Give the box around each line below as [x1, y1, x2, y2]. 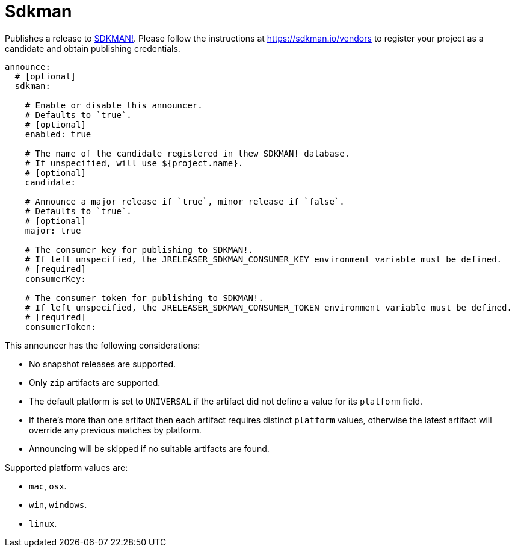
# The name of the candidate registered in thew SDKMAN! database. [25, 148, 350, 158]
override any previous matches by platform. [29, 424, 202, 435]
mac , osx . [29, 480, 67, 491]
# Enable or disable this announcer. [25, 100, 203, 110]
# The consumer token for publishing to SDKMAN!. [25, 293, 264, 303]
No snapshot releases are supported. [29, 358, 176, 369]
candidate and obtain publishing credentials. [5, 43, 180, 54]
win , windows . [29, 499, 87, 510]
